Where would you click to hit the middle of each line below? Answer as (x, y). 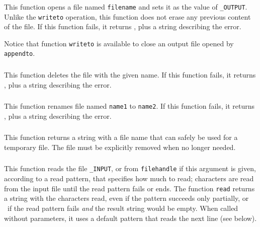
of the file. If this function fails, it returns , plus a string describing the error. (123, 26)
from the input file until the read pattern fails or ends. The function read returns (129, 188)
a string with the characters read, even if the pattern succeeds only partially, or (126, 198)
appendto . (20, 53)
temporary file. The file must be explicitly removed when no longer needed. (120, 147)
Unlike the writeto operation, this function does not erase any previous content (127, 16)
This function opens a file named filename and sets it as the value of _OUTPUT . (126, 6)
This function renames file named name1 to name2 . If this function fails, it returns (129, 106)
